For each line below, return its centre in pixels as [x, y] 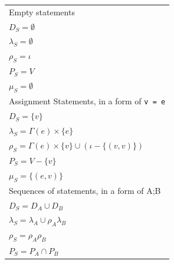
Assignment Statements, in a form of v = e [87, 101]
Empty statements [42, 11]
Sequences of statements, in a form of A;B [85, 190]
